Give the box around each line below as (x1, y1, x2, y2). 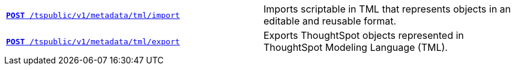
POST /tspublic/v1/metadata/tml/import (6, 10, 180, 20)
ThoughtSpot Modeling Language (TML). (264, 41, 448, 53)
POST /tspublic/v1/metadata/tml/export (6, 36, 180, 46)
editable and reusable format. (264, 15, 397, 27)
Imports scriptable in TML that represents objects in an (264, 3, 511, 15)
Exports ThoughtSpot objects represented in (264, 29, 464, 41)
